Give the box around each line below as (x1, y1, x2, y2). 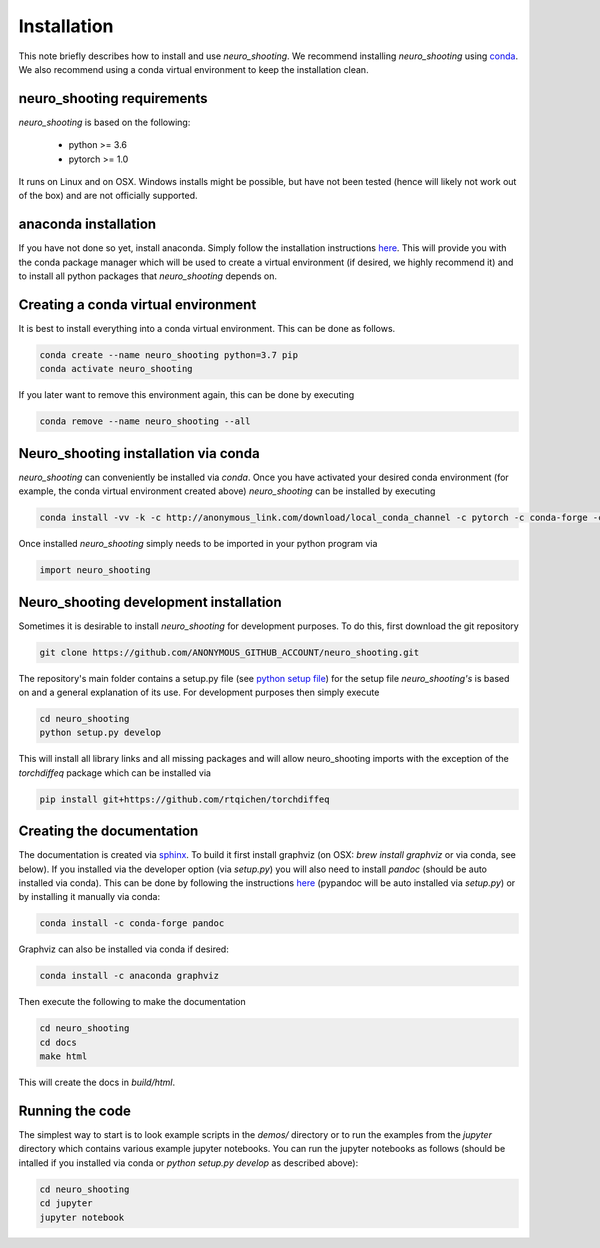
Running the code (18, 1102, 132, 1119)
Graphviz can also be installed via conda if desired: (18, 943, 229, 955)
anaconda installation (18, 216, 157, 233)
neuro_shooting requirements (18, 90, 209, 107)
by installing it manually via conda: (18, 891, 160, 903)
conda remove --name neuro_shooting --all (39, 416, 251, 427)
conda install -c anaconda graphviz (39, 970, 220, 982)
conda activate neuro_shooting (39, 363, 194, 375)
